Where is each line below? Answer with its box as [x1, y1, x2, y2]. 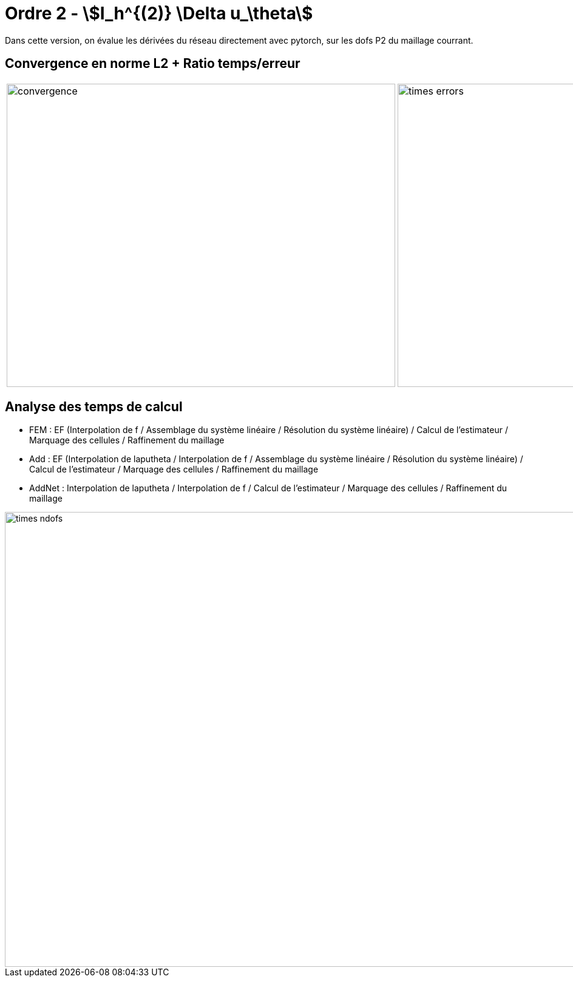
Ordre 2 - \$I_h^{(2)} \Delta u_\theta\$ [5, 3, 313, 24]
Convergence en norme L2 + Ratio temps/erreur [5, 56, 300, 72]
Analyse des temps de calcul [5, 399, 183, 415]
